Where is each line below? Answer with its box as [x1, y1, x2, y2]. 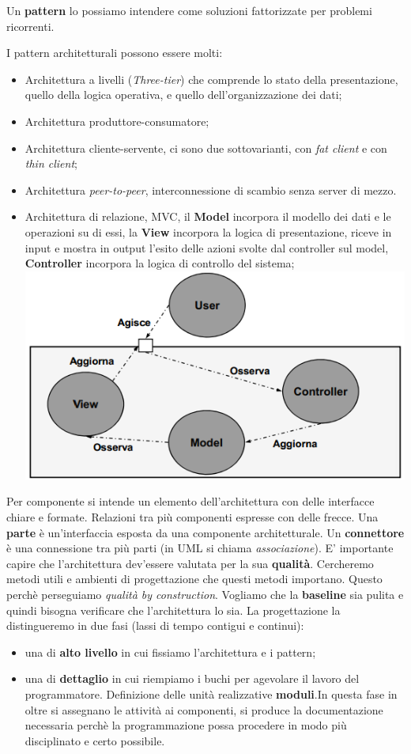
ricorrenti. [6, 17, 55, 34]
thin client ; [25, 155, 77, 172]
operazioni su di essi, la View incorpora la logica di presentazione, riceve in [25, 223, 392, 240]
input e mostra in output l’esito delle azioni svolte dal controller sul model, [25, 239, 389, 256]
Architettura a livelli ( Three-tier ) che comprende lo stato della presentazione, [25, 70, 398, 87]
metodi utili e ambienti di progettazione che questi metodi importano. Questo [6, 570, 383, 587]
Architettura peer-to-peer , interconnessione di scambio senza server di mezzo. [25, 181, 397, 198]
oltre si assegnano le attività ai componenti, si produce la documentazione [25, 701, 383, 718]
